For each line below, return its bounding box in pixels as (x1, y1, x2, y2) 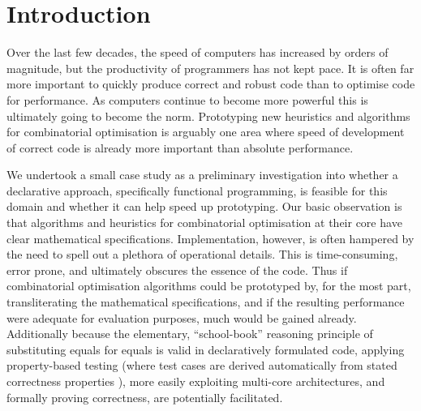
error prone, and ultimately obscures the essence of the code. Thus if (6, 261, 348, 278)
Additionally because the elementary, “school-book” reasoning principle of (6, 325, 373, 342)
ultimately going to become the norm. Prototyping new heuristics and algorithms (6, 107, 410, 124)
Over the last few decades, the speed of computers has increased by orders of (6, 44, 389, 61)
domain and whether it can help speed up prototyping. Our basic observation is (6, 198, 402, 215)
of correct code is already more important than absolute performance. (6, 139, 354, 156)
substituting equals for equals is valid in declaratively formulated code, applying (6, 340, 405, 357)
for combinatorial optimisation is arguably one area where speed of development (6, 123, 405, 140)
